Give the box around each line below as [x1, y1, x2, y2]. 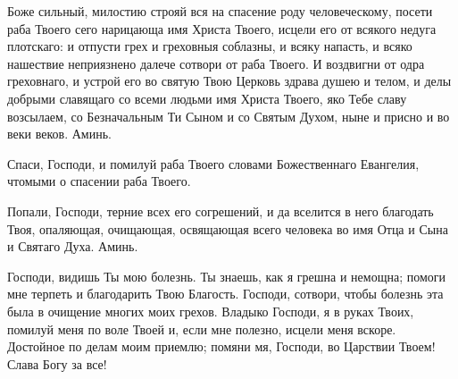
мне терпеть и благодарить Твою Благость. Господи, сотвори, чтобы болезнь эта [7, 284, 444, 303]
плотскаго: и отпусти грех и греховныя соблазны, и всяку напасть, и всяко [7, 37, 412, 55]
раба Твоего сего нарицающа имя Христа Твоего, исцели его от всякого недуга [7, 19, 437, 38]
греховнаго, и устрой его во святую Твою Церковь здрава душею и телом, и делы [7, 72, 452, 90]
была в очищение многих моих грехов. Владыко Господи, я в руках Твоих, [7, 301, 414, 320]
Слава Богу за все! [7, 354, 107, 373]
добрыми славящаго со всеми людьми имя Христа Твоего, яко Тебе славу [7, 88, 407, 107]
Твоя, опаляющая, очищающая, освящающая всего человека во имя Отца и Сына [7, 219, 448, 238]
